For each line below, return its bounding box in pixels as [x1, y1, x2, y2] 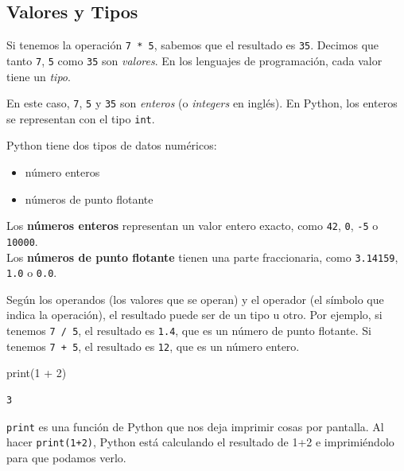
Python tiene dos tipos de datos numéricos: [6, 137, 217, 154]
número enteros [25, 164, 100, 181]
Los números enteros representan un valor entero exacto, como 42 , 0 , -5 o [6, 217, 379, 234]
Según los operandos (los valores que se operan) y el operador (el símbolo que [6, 290, 384, 307]
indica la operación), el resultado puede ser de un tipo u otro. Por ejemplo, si [6, 306, 383, 323]
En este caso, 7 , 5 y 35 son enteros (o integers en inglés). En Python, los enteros [6, 95, 398, 111]
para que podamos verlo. [6, 449, 126, 465]
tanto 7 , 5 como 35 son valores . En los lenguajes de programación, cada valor [6, 52, 383, 68]
